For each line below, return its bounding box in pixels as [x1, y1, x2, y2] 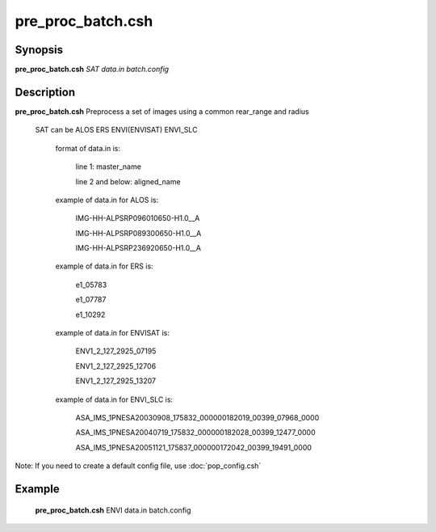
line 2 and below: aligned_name [75, 176, 181, 186]
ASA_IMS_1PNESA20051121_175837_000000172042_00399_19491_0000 [75, 442, 312, 452]
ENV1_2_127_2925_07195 [75, 346, 157, 356]
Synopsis [15, 43, 64, 57]
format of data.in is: [55, 143, 121, 153]
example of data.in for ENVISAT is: [55, 328, 170, 338]
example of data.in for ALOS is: [55, 195, 159, 205]
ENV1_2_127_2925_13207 [75, 376, 157, 386]
